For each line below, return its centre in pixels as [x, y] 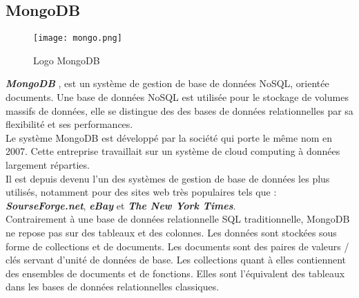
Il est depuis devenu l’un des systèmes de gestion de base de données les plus [168, 178]
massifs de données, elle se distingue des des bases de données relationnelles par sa [179, 110]
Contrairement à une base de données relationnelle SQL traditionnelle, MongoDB [178, 219]
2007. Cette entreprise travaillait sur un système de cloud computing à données [173, 151]
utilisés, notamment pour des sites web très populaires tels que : [141, 192]
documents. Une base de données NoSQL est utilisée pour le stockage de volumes [177, 97]
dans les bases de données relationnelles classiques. [113, 287]
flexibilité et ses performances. [69, 124]
